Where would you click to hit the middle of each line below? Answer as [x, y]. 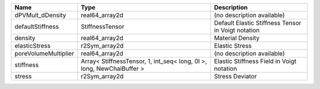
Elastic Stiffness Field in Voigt [255, 61]
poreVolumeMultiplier [44, 53]
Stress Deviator [236, 76]
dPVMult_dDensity [40, 15]
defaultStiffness [37, 27]
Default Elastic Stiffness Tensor [258, 23]
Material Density [237, 38]
